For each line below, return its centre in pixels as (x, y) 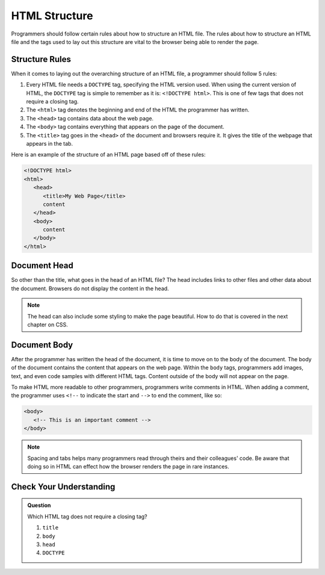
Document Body (42, 345)
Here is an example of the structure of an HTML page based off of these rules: (108, 155)
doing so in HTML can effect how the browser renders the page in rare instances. (128, 466)
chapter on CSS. (48, 325)
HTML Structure (52, 16)
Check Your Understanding (63, 487)
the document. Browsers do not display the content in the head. (90, 288)
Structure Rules (41, 59)
